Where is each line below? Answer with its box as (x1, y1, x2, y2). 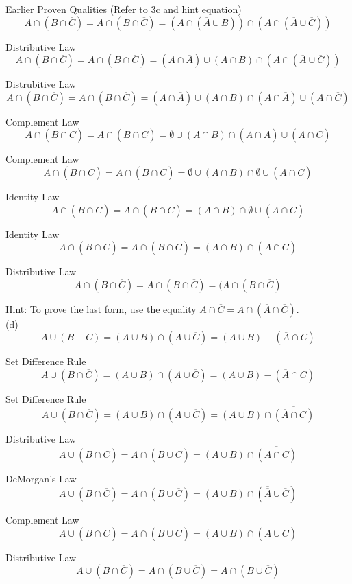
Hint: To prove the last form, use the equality (5, 301, 197, 316)
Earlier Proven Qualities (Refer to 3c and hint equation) (5, 2, 242, 16)
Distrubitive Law (5, 77, 77, 91)
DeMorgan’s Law (5, 471, 77, 485)
